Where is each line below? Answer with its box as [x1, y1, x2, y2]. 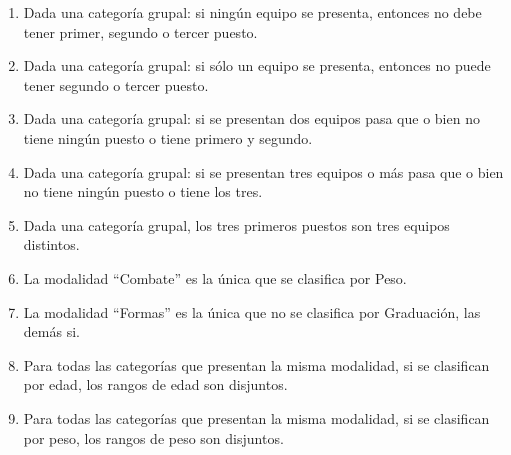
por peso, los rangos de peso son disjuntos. [23, 427, 284, 448]
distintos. [23, 234, 80, 255]
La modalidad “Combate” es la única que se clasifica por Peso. [23, 267, 407, 288]
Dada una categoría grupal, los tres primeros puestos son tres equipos [23, 214, 450, 235]
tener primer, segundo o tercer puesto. [23, 21, 258, 42]
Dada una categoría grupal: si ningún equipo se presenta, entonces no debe [23, 2, 482, 22]
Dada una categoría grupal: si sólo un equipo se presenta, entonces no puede [23, 55, 491, 76]
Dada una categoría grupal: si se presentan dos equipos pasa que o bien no [23, 108, 480, 129]
